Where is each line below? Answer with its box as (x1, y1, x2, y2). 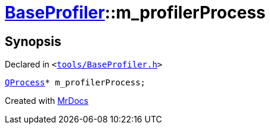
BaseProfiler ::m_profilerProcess (5, 2, 266, 23)
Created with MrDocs (5, 96, 89, 106)
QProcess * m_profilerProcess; (5, 78, 146, 88)
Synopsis (5, 33, 61, 49)
